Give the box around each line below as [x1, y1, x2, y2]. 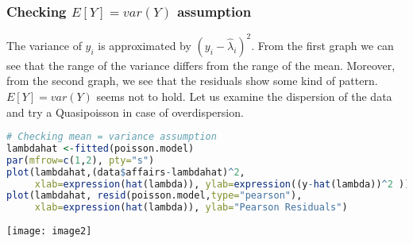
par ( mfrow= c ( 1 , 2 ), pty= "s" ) [6, 154, 155, 166]
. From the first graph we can [251, 37, 394, 53]
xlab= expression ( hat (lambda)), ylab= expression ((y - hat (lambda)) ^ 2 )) [34, 178, 411, 190]
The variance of [6, 37, 82, 53]
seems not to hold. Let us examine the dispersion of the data [96, 87, 392, 104]
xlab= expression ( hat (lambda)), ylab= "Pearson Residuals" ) [34, 202, 348, 214]
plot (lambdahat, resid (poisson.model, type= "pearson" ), [6, 190, 303, 202]
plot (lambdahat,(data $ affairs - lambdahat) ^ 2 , [6, 166, 245, 178]
